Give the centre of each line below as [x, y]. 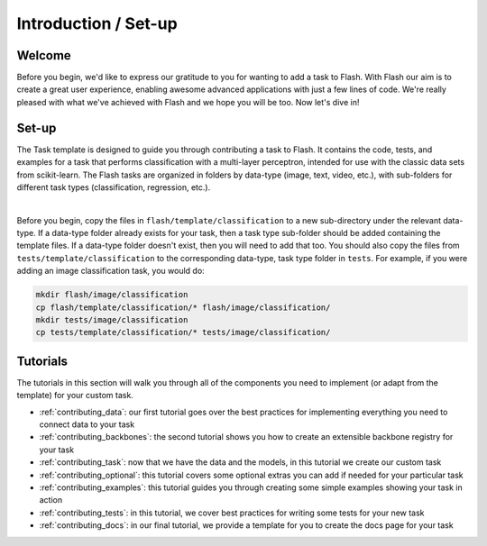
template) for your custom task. [75, 396]
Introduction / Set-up [97, 23]
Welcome [44, 55]
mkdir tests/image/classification [112, 320]
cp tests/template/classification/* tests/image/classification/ [183, 332]
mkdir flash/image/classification [112, 295]
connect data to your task [87, 424]
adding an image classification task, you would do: [110, 271]
